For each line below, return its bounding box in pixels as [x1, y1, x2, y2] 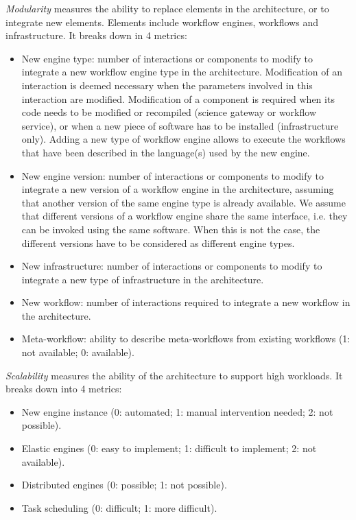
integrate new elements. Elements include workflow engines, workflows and [5, 14, 318, 29]
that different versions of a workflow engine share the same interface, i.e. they [21, 209, 348, 223]
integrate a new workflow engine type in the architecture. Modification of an [21, 64, 343, 79]
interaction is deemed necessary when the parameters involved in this [21, 78, 313, 92]
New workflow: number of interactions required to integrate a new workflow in [21, 295, 351, 309]
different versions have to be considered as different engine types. [21, 235, 295, 250]
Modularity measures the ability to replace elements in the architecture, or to [5, 1, 329, 15]
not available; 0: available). [21, 345, 134, 359]
